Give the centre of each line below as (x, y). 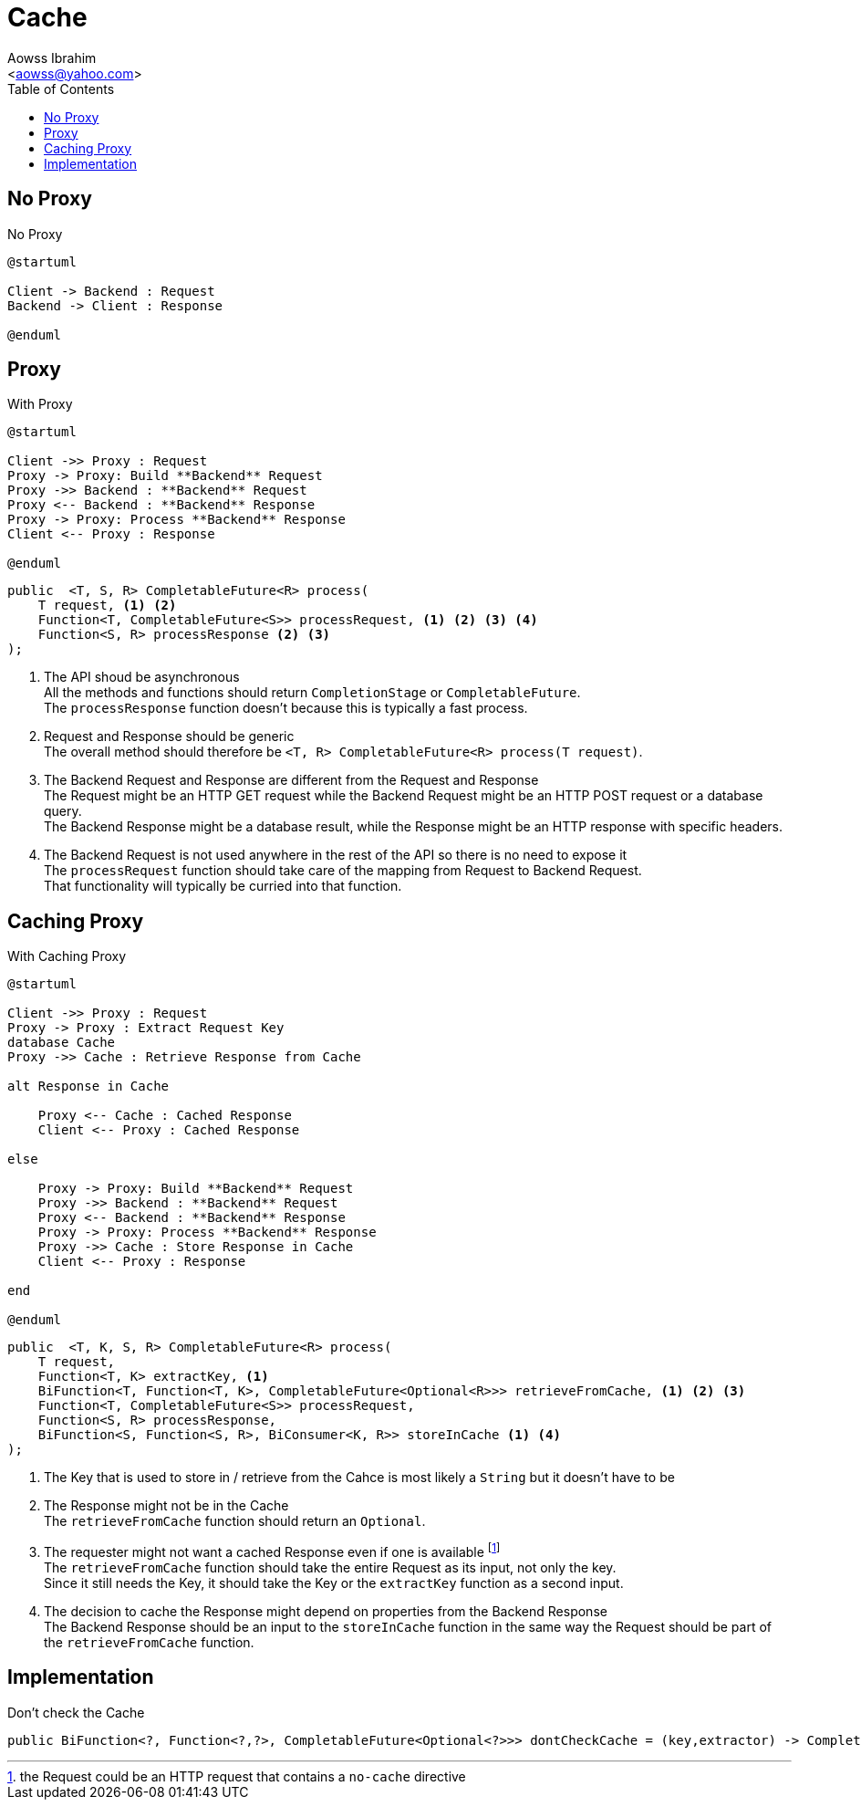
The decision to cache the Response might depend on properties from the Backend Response (326, 1611)
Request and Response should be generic (169, 736)
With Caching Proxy (67, 956)
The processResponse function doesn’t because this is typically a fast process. (286, 708)
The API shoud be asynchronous (142, 677)
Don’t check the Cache (76, 1712)
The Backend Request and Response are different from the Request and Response (291, 780)
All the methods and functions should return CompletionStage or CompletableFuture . (312, 693)
